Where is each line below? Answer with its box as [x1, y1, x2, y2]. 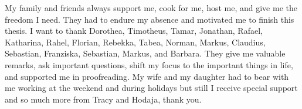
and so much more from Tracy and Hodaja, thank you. [5, 93, 202, 105]
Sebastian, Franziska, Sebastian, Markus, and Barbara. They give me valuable [5, 47, 286, 59]
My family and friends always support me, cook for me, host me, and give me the [5, 2, 297, 13]
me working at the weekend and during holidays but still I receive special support [5, 82, 298, 94]
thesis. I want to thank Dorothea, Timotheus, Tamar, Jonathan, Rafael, [5, 24, 263, 37]
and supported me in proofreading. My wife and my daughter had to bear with [5, 70, 289, 82]
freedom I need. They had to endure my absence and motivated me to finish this [5, 13, 294, 25]
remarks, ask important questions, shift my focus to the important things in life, [5, 58, 293, 71]
